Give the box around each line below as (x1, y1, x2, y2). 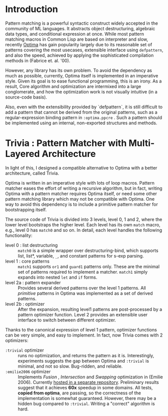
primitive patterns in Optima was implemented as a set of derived (18, 290, 153, 296)
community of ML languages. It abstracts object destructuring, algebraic (5, 25, 155, 31)
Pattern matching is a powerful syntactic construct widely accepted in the (5, 20, 158, 26)
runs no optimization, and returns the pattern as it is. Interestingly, (18, 352, 154, 358)
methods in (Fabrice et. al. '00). (5, 57, 70, 63)
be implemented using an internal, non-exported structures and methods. (5, 120, 157, 126)
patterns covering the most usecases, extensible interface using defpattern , (5, 47, 163, 53)
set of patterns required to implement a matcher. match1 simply (18, 269, 148, 275)
